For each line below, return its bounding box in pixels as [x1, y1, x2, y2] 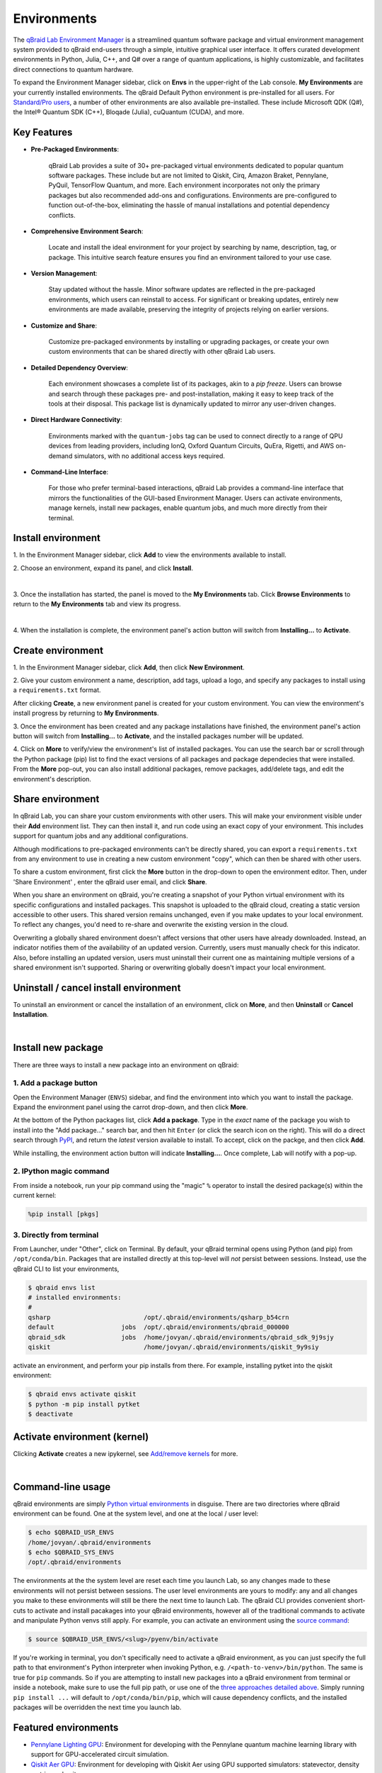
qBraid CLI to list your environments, [13, 1265, 120, 1273]
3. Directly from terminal [13, 1230, 99, 1240]
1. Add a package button [13, 1078, 98, 1088]
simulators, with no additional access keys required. [74, 451, 226, 460]
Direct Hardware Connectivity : [30, 416, 123, 424]
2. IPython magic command [13, 1167, 110, 1177]
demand [48, 451, 73, 460]
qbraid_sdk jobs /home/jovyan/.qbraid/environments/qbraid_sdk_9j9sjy [28, 1333, 334, 1341]
